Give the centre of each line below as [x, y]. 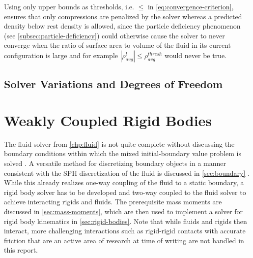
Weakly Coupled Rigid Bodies [108, 120]
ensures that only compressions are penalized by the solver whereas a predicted [123, 16]
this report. [21, 250]
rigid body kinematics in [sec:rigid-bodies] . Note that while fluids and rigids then [126, 221]
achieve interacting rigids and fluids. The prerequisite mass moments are [113, 202]
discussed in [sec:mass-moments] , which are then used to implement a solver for [124, 211]
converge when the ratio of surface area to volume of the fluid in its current [117, 45]
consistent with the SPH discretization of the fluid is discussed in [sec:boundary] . [127, 173]
